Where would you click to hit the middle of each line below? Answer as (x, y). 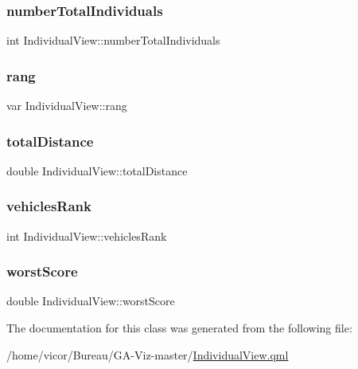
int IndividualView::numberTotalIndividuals (113, 40)
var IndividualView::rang (67, 106)
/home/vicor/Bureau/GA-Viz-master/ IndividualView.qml (148, 354)
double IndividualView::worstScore (91, 301)
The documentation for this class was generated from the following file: (179, 328)
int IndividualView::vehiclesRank (87, 236)
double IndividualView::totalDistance (97, 170)
